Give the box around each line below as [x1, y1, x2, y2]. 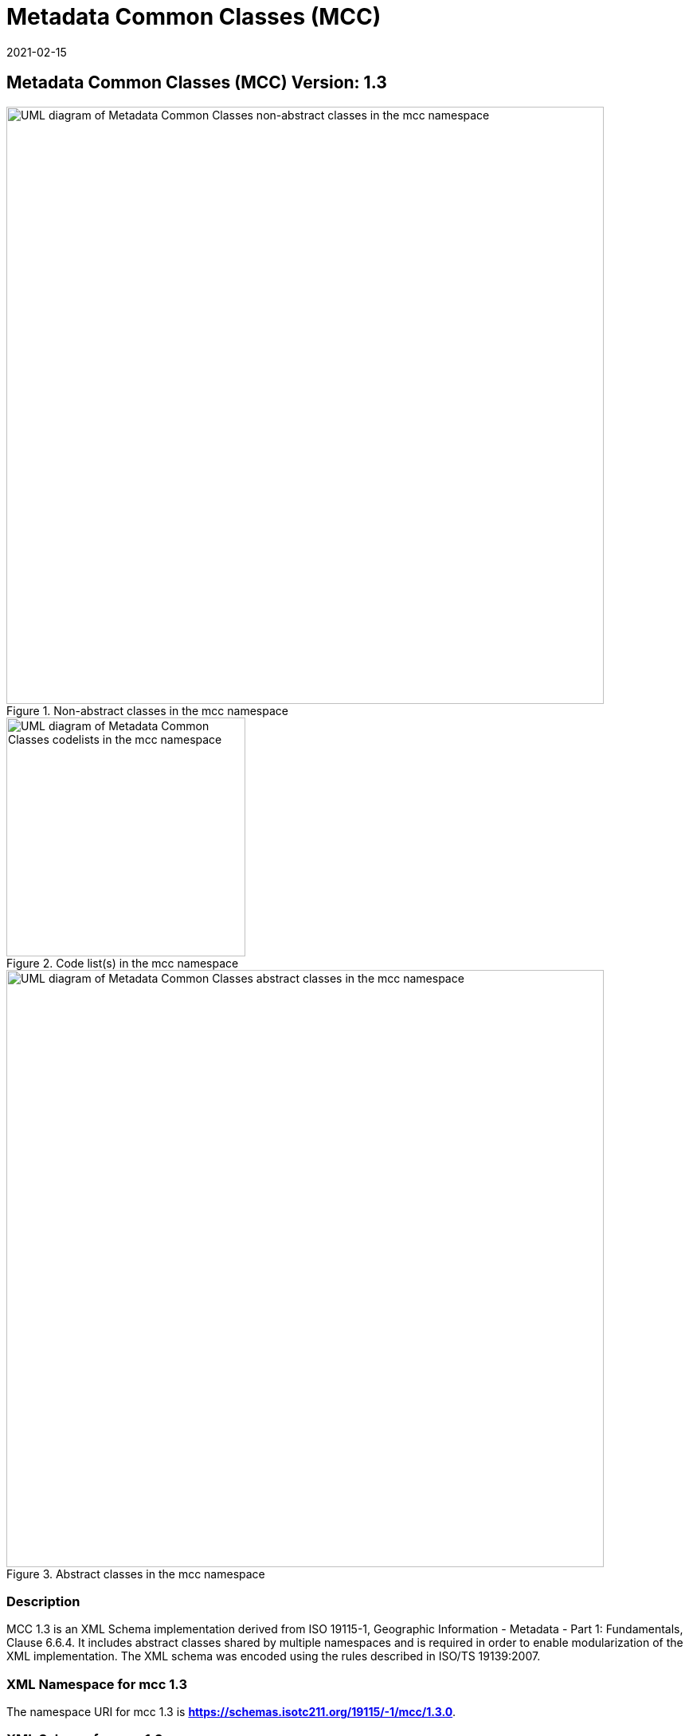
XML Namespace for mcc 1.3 [6, 1675, 187, 1692]
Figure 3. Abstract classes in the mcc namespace [6, 1566, 265, 1581]
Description [6, 1593, 80, 1609]
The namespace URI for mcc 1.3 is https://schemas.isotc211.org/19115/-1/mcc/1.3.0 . [6, 1705, 456, 1719]
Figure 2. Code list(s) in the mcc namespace [6, 956, 239, 970]
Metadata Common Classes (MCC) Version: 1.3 [6, 72, 387, 93]
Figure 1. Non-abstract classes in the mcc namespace [6, 703, 288, 717]
